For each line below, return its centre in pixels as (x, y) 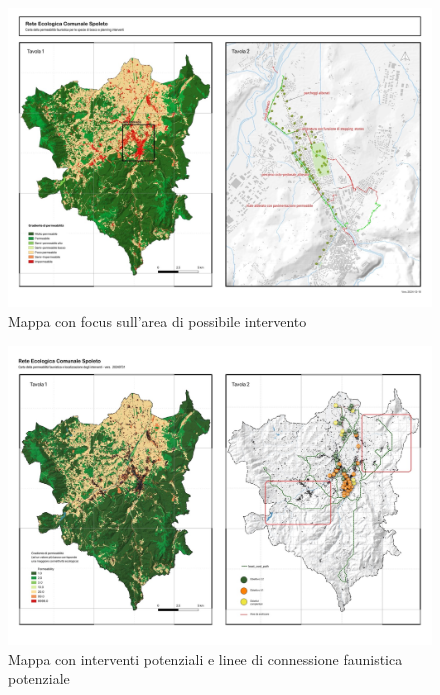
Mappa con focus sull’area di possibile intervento (157, 320)
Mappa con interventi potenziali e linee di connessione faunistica (205, 658)
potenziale (39, 678)
